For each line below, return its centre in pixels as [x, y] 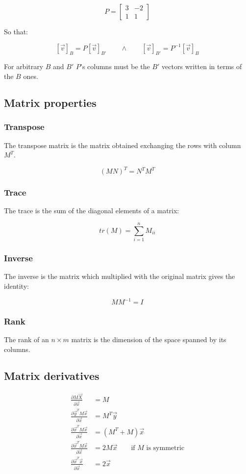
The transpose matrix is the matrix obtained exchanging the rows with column [123, 145]
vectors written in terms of [202, 66]
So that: [16, 31]
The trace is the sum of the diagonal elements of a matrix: [92, 211]
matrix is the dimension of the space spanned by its [149, 339]
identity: [16, 286]
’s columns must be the [115, 66]
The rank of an [26, 339]
